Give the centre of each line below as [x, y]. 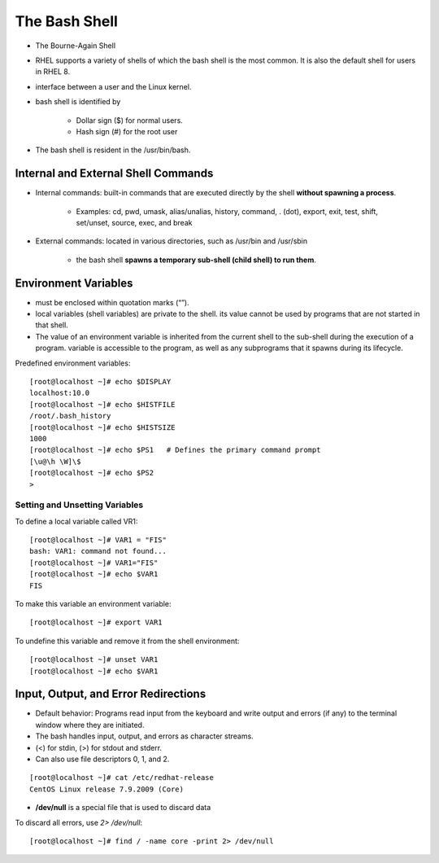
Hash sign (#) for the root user [127, 131]
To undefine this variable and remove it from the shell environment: [127, 641]
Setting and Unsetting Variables [79, 505]
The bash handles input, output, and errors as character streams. [144, 736]
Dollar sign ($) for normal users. [129, 120]
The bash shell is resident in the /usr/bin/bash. [113, 150]
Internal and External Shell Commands [114, 174]
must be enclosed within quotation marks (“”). [113, 302]
